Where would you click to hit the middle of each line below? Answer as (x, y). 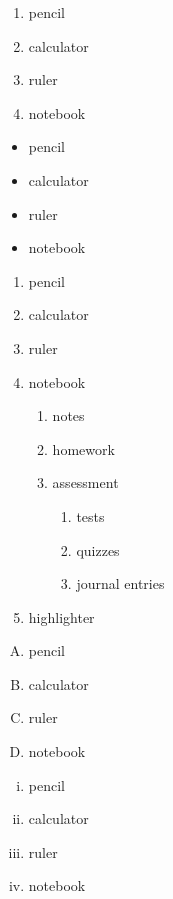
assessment (85, 482)
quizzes (98, 549)
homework (83, 448)
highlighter (61, 616)
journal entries (120, 583)
